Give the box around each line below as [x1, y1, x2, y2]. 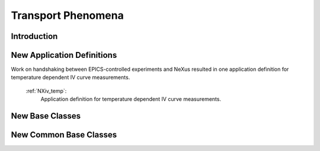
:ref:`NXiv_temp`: [25, 87, 67, 94]
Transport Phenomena [11, 9, 124, 22]
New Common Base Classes [11, 130, 117, 140]
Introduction [11, 31, 58, 41]
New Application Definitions [11, 50, 117, 60]
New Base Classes [11, 111, 81, 121]
